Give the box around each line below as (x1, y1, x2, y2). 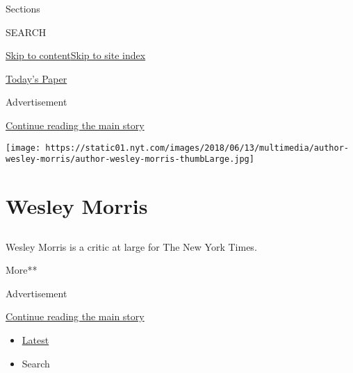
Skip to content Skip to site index (6, 48, 146, 63)
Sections (6, 1, 40, 15)
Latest (22, 333, 49, 347)
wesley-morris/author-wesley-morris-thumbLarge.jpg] (6, 154, 254, 165)
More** (6, 263, 38, 277)
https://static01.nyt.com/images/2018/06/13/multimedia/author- (45, 142, 349, 153)
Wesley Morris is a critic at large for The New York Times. (6, 239, 257, 254)
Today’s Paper (6, 71, 67, 85)
